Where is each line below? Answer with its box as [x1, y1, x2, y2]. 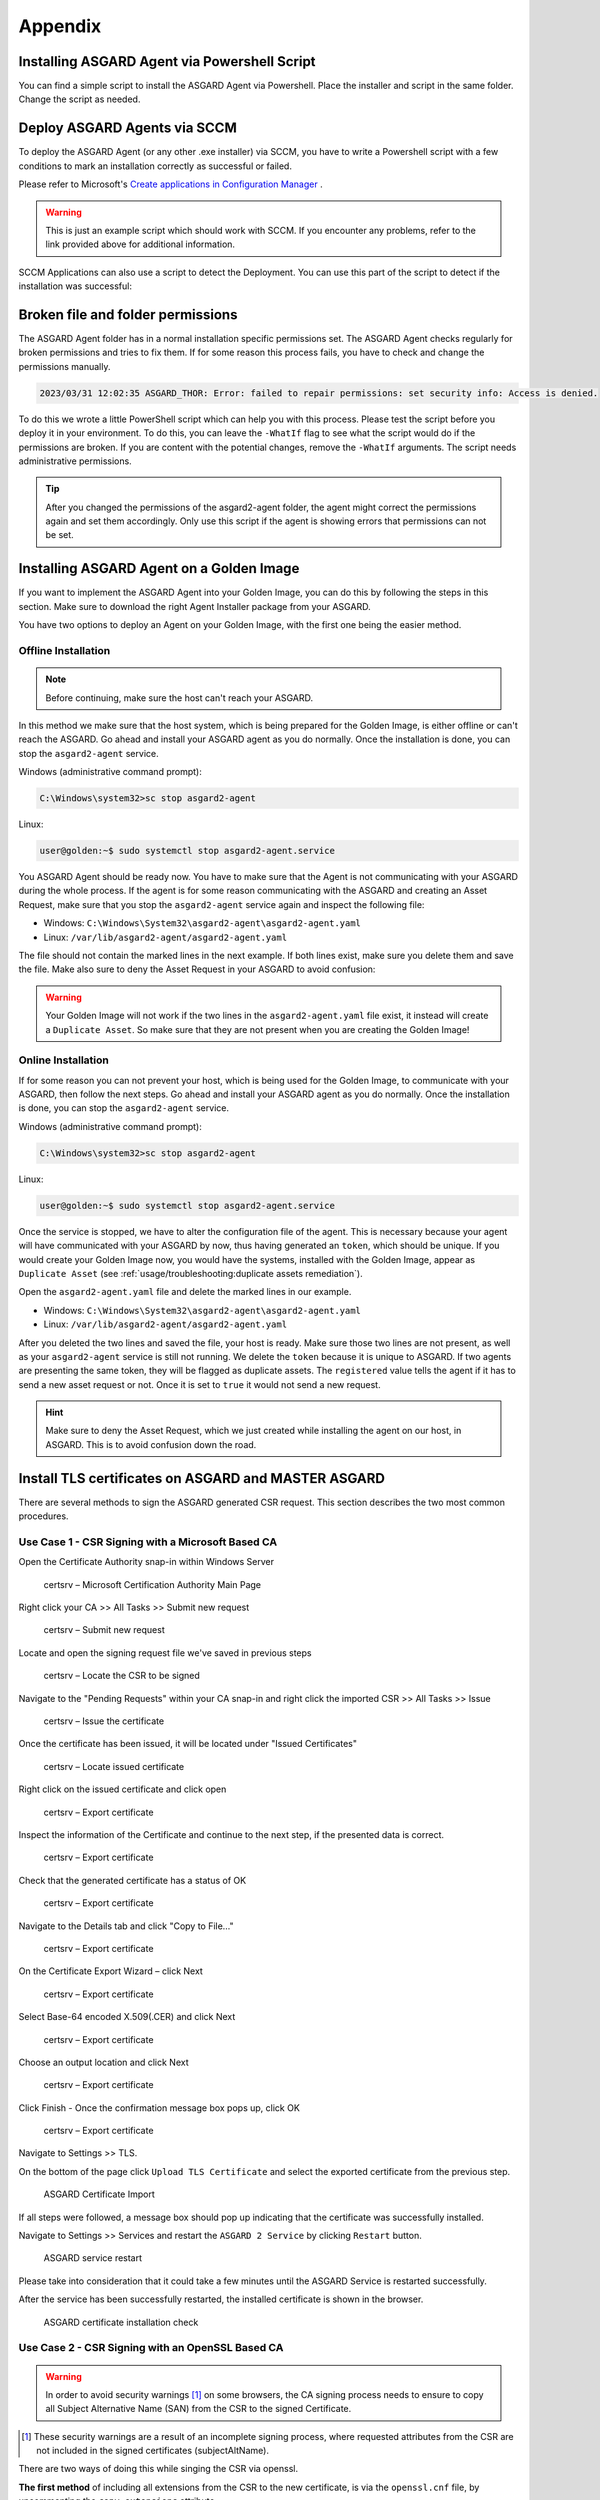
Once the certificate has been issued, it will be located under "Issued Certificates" [18, 1738, 357, 1750]
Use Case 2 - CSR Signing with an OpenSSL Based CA [18, 2341, 284, 2355]
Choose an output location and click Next [18, 2056, 189, 2068]
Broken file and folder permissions [18, 306, 238, 323]
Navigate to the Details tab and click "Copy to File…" [18, 1920, 234, 1932]
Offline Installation [18, 643, 111, 657]
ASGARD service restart [43, 2252, 143, 2264]
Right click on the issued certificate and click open [18, 1783, 227, 1795]
